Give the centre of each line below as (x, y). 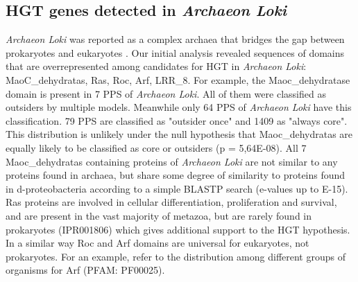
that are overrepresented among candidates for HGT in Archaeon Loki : (156, 66)
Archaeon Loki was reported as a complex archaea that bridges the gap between (175, 39)
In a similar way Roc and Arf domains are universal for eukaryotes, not (157, 243)
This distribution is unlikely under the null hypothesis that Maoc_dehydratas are (179, 134)
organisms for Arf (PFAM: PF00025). (85, 270)
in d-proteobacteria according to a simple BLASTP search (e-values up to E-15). (177, 188)
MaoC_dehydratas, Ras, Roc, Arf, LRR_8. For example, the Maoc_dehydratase (178, 79)
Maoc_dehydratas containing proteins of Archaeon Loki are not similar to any (172, 161)
